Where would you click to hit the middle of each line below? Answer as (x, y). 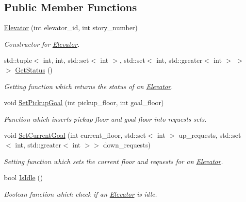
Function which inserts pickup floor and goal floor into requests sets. (105, 119)
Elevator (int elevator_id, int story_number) (71, 28)
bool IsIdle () (24, 177)
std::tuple (18, 60)
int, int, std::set (66, 60)
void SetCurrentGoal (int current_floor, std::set (75, 135)
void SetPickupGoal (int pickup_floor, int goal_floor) (84, 102)
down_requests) (127, 144)
